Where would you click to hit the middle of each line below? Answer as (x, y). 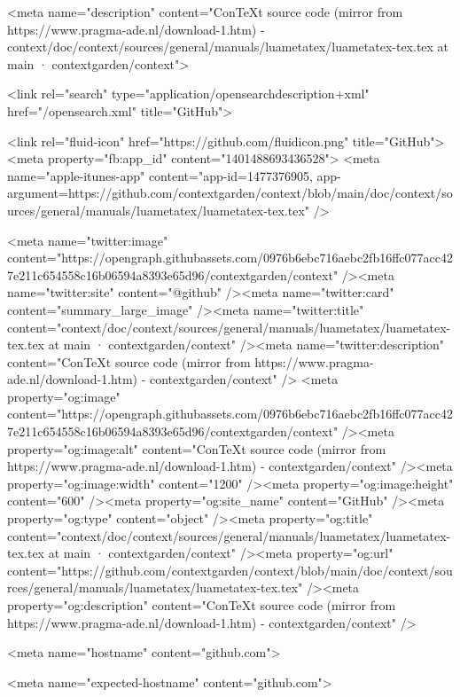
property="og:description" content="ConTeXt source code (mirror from (202, 605)
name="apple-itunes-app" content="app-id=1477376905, (160, 175)
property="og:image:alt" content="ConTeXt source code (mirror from (197, 448)
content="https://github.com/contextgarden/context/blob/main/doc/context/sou (230, 570)
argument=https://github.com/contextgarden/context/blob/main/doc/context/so (230, 193)
